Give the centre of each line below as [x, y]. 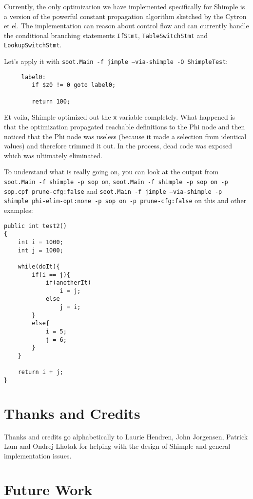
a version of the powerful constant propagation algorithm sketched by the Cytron [125, 16]
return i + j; [40, 372]
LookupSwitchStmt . [33, 45]
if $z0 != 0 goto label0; [74, 85]
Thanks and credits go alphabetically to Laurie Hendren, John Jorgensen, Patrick [126, 436]
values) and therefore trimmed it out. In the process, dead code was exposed [118, 146]
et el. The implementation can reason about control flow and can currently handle [126, 26]
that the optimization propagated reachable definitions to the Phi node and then [125, 127]
